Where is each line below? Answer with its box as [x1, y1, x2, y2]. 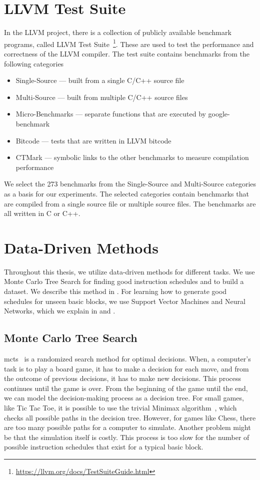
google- [208, 108, 230, 119]
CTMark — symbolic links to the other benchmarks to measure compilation [15, 152, 249, 162]
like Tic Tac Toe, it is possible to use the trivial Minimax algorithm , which [4, 402, 237, 412]
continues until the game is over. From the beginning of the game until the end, [4, 382, 248, 393]
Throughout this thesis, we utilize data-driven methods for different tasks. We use [4, 266, 255, 276]
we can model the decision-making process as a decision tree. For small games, [4, 392, 244, 403]
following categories [4, 58, 64, 68]
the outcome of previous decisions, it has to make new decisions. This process [4, 373, 241, 383]
